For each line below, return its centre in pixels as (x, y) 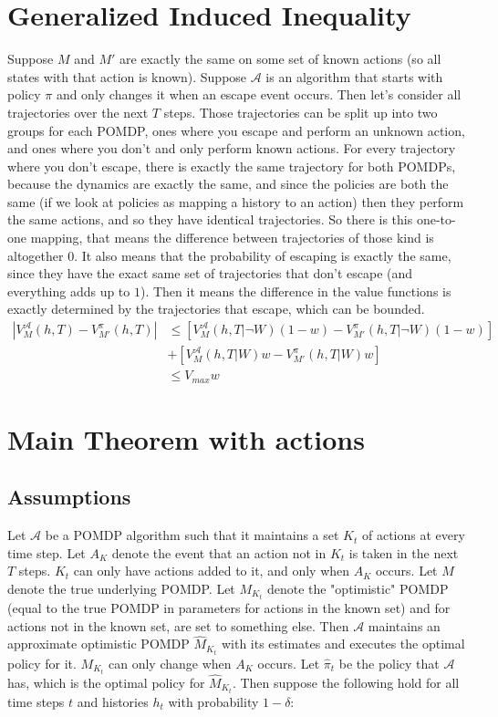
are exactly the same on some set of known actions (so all (280, 59)
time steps (36, 701)
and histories (113, 701)
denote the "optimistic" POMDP (358, 588)
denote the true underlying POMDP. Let (121, 588)
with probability (213, 701)
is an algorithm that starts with (354, 76)
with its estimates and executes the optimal (343, 644)
